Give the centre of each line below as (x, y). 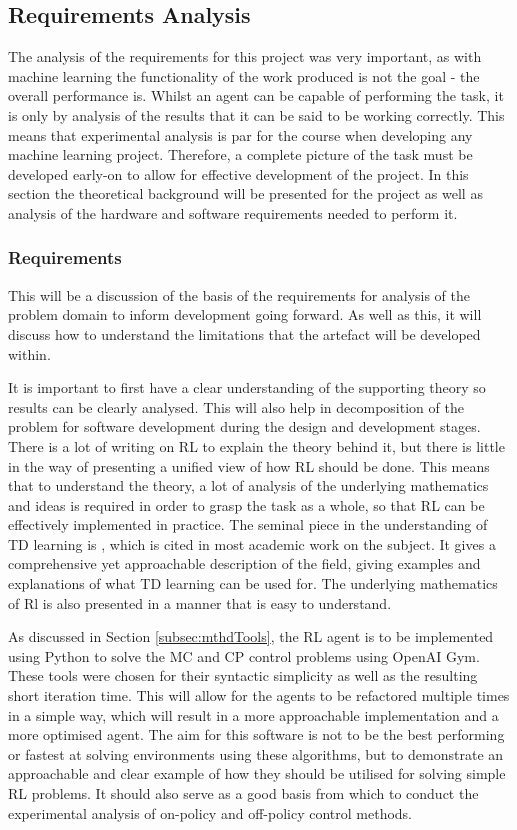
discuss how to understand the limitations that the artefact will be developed (244, 333)
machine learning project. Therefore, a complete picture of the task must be (240, 154)
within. (29, 353)
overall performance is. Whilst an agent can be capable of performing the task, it (256, 95)
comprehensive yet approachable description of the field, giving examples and (244, 563)
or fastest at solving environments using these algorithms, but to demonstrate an (256, 753)
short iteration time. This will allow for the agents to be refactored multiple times (259, 695)
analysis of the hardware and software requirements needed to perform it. (233, 212)
